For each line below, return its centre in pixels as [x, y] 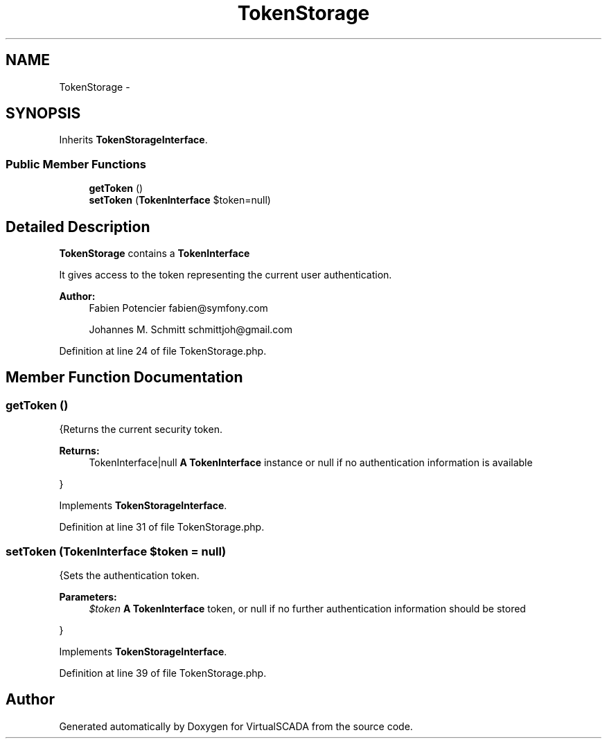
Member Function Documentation [124, 378]
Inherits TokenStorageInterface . [133, 140]
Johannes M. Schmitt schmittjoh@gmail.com [191, 330]
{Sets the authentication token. [129, 575]
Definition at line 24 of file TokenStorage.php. [163, 351]
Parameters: [88, 597]
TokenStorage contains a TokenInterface [155, 254]
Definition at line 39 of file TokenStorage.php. [163, 673]
